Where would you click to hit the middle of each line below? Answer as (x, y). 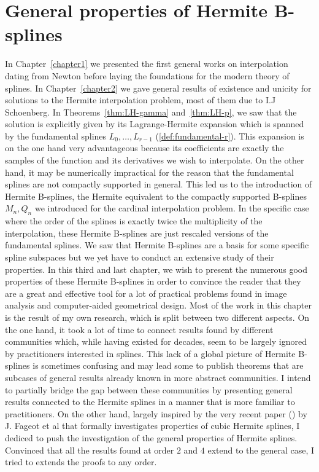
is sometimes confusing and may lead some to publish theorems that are (168, 365)
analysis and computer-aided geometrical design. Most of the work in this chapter (158, 305)
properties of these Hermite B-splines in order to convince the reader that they (153, 281)
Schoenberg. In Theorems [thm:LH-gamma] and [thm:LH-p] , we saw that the (151, 112)
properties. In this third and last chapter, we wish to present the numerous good (156, 269)
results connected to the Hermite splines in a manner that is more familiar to (150, 402)
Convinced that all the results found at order (90, 450)
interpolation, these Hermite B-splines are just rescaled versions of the (137, 233)
